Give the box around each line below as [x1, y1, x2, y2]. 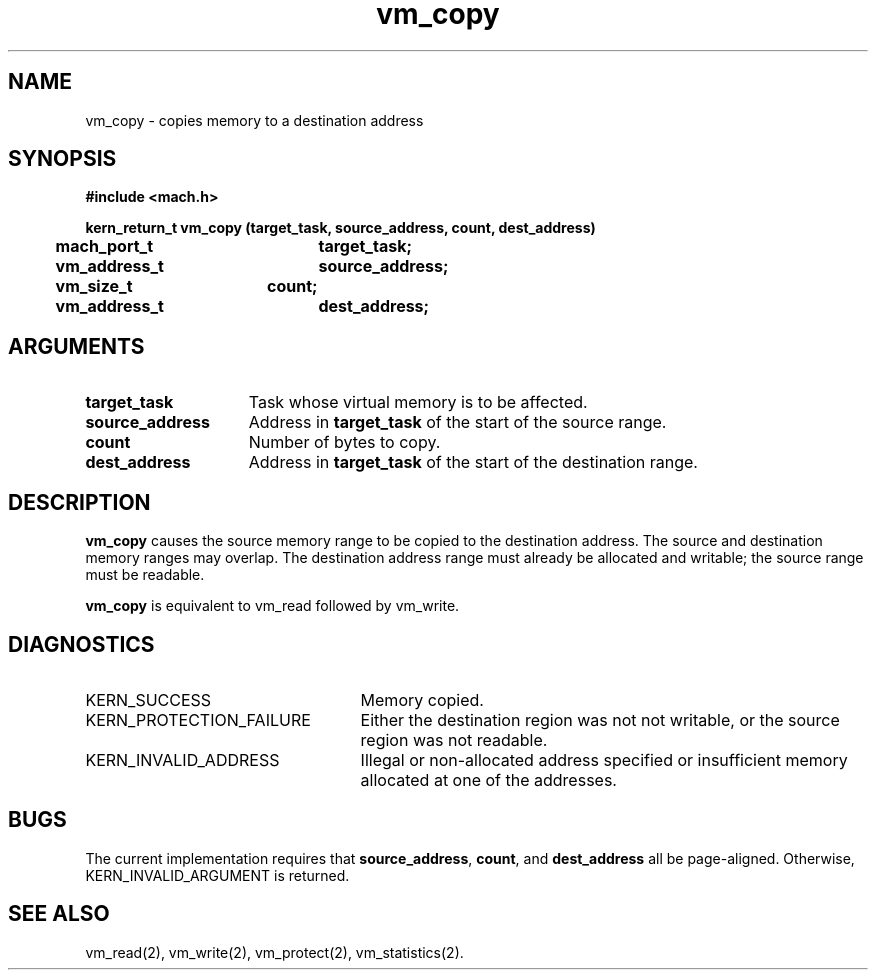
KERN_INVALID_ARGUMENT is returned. [85, 866, 350, 884]
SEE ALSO [8, 901, 110, 927]
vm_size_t [55, 276, 133, 297]
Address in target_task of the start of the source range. [248, 412, 667, 433]
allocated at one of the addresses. [360, 769, 617, 790]
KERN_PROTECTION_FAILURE [85, 709, 311, 730]
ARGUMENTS [8, 333, 145, 359]
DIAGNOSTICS [8, 631, 155, 657]
